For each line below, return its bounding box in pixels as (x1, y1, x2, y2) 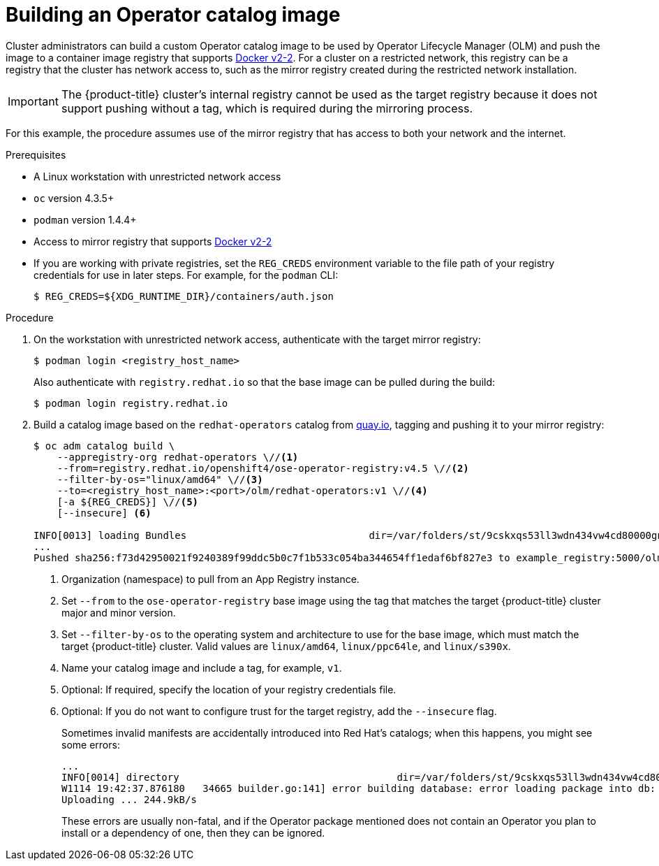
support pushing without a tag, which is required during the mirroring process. (61, 101, 473, 115)
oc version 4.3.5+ (34, 192, 114, 204)
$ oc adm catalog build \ (34, 440, 175, 452)
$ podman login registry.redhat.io (34, 397, 228, 409)
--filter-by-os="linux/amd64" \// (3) (57, 473, 263, 485)
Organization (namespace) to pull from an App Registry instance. (61, 572, 360, 585)
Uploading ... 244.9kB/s (61, 793, 197, 805)
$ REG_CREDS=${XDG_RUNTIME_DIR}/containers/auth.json (34, 290, 334, 302)
